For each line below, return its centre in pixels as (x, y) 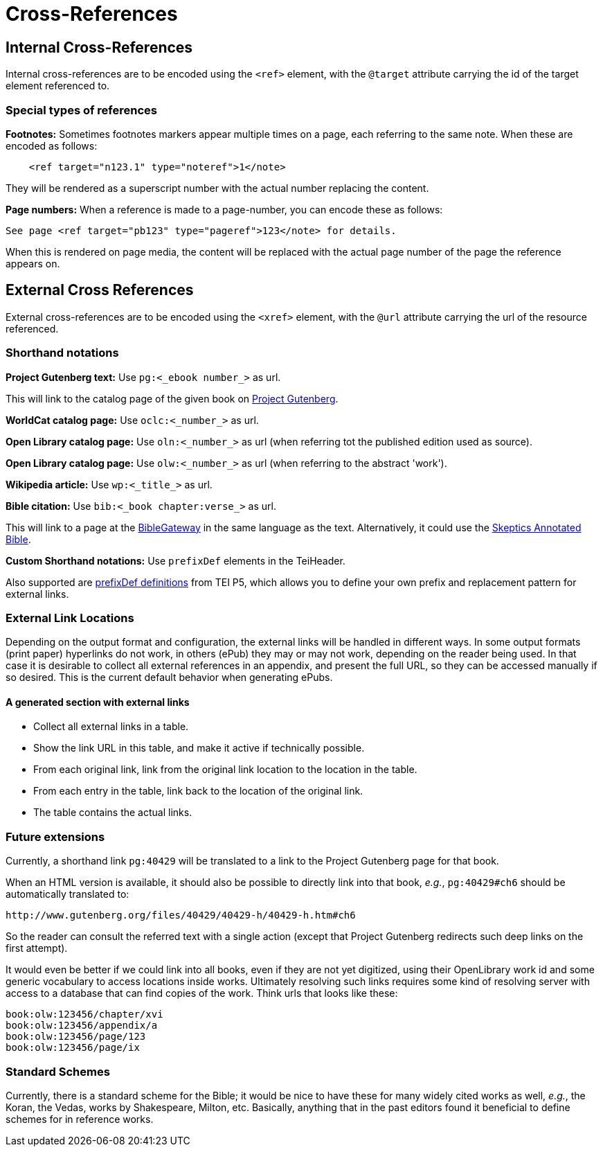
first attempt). (37, 948)
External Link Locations (70, 618)
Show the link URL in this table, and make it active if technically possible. (199, 748)
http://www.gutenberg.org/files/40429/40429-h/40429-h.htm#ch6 (181, 915)
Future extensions (55, 836)
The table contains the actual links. (113, 813)
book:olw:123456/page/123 (76, 1037)
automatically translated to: (67, 894)
